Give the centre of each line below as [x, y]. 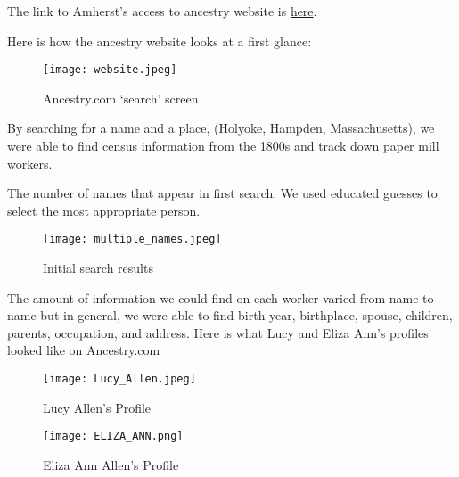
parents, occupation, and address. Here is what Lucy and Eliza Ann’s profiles [218, 332]
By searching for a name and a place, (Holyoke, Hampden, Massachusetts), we [221, 128]
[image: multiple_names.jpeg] [132, 239]
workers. [30, 163]
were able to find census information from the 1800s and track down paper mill [223, 146]
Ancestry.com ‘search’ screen [121, 98]
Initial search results [98, 268]
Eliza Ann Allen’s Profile [111, 464]
